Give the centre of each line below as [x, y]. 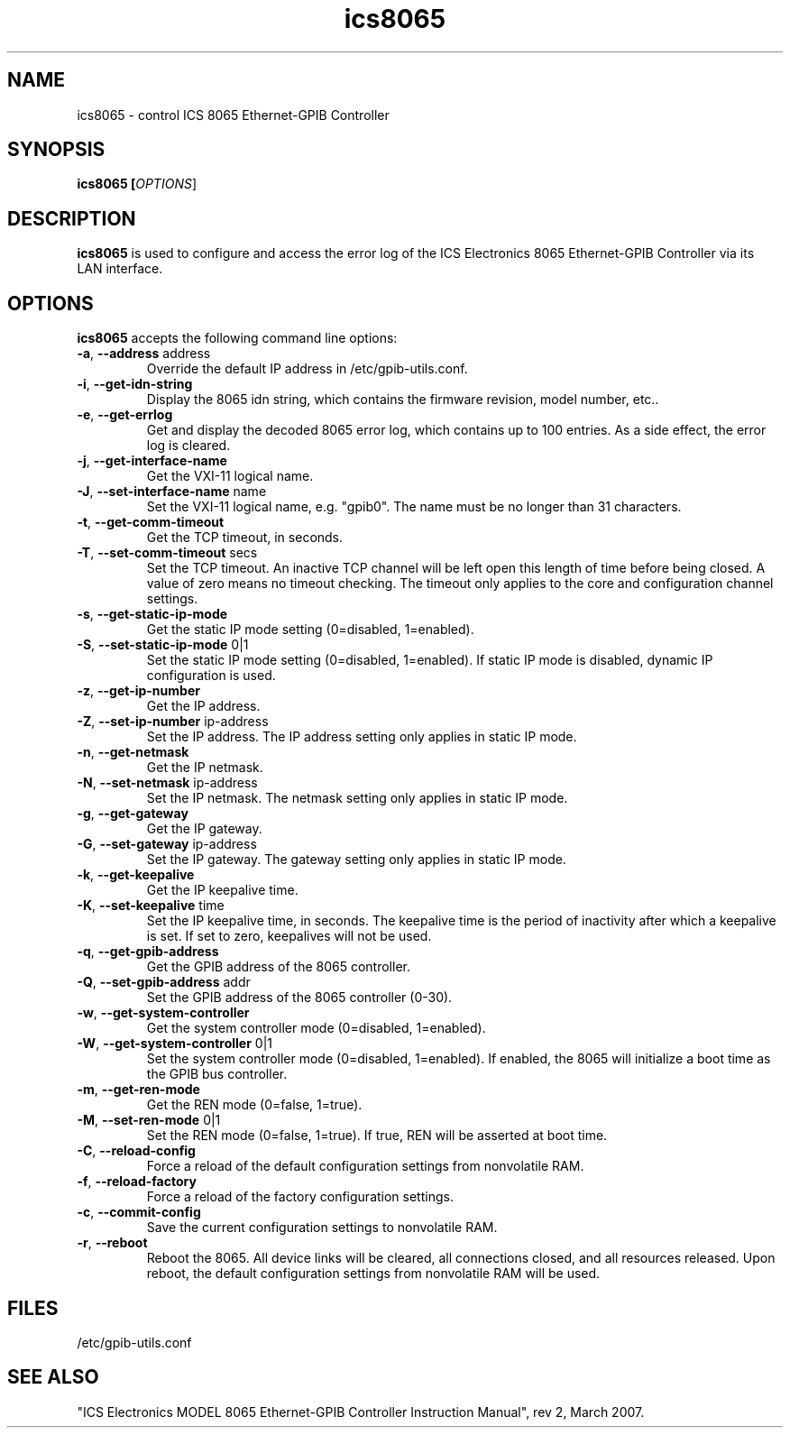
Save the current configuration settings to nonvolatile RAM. [322, 1228]
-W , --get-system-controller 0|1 [175, 1044]
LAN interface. [120, 269]
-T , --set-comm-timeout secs [167, 553]
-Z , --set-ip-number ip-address [173, 722]
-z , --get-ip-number [138, 691]
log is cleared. [188, 446]
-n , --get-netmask [133, 752]
